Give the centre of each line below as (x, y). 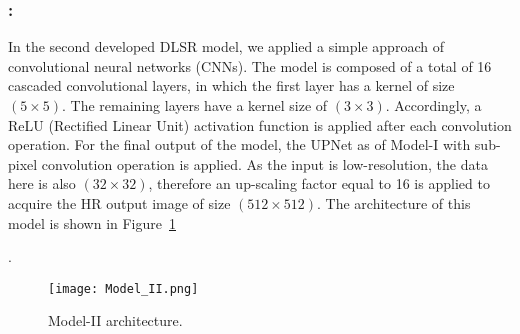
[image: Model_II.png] (123, 288)
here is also (42, 183)
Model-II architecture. (115, 320)
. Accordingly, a (433, 105)
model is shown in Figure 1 (92, 222)
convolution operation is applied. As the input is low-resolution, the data (264, 163)
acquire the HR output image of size (119, 202)
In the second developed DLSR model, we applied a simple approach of (226, 46)
